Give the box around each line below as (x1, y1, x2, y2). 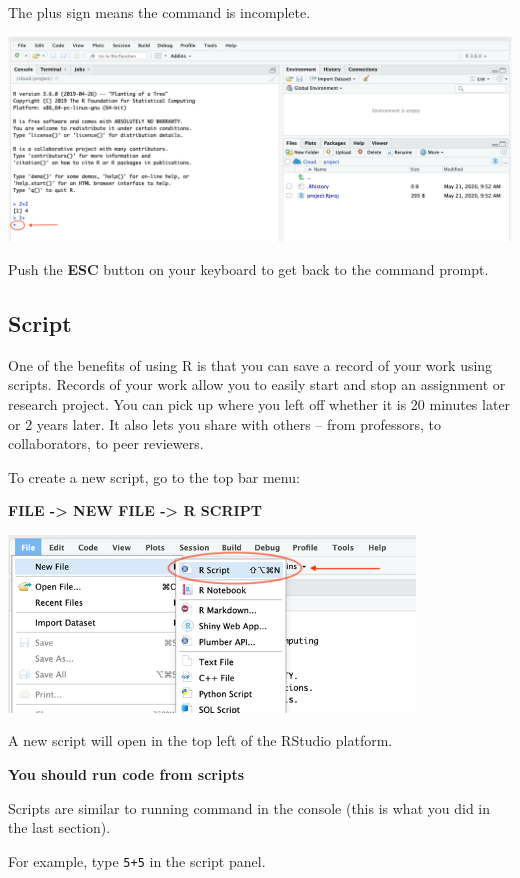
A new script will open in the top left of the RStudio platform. (8, 730, 393, 751)
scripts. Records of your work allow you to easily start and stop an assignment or (8, 374, 506, 395)
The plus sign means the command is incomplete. (8, 2, 311, 22)
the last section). (8, 817, 111, 838)
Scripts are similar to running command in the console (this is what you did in (8, 797, 491, 818)
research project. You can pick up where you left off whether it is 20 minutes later (8, 393, 511, 414)
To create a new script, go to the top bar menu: (8, 466, 300, 487)
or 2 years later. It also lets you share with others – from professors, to (8, 413, 441, 434)
